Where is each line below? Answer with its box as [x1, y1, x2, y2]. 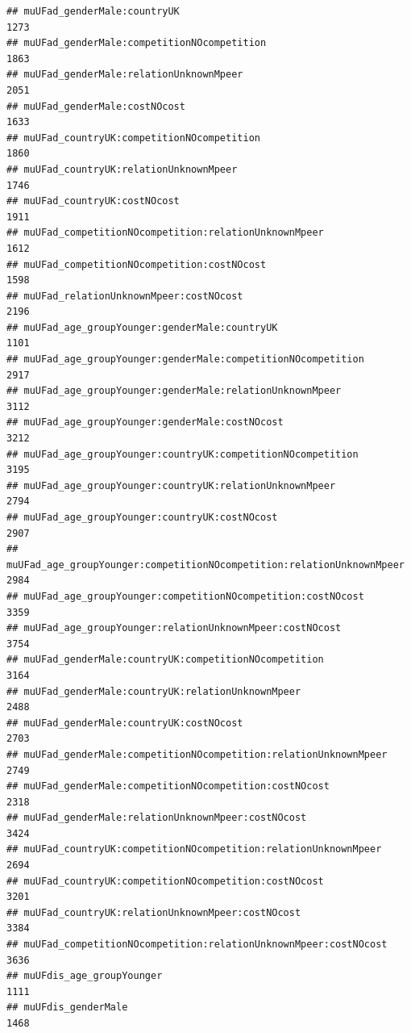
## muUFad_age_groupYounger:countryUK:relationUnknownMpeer [6, 479, 336, 491]
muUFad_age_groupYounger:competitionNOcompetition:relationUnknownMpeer [6, 558, 405, 571]
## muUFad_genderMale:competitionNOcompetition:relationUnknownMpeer [6, 748, 388, 760]
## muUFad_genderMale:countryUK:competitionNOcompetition [6, 654, 324, 666]
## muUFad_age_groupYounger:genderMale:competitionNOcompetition [6, 353, 364, 366]
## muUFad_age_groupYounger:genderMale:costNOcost [6, 416, 284, 429]
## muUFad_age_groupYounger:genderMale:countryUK [6, 321, 278, 333]
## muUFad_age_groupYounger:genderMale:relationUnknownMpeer [6, 385, 342, 397]
